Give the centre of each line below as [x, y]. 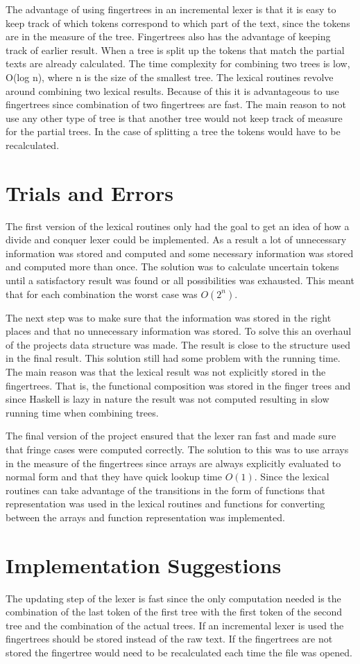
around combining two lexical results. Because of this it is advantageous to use [172, 90]
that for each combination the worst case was [102, 294]
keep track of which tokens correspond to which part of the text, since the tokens [178, 23]
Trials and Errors [89, 192]
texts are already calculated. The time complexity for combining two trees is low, [178, 63]
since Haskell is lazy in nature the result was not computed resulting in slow [168, 399]
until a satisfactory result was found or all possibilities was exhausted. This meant [180, 280]
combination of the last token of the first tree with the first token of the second [174, 612]
